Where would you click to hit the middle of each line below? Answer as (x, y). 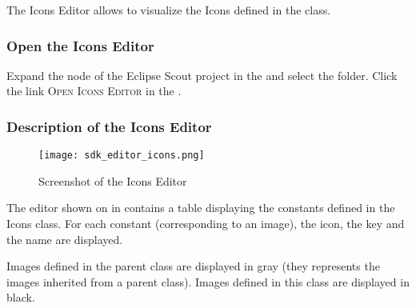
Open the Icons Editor (80, 45)
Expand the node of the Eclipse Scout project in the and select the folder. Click (202, 75)
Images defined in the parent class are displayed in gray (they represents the (193, 266)
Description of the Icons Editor (109, 126)
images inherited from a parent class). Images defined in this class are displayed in (208, 281)
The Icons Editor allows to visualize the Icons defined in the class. (169, 10)
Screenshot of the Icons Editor (113, 180)
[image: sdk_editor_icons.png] (122, 156)
